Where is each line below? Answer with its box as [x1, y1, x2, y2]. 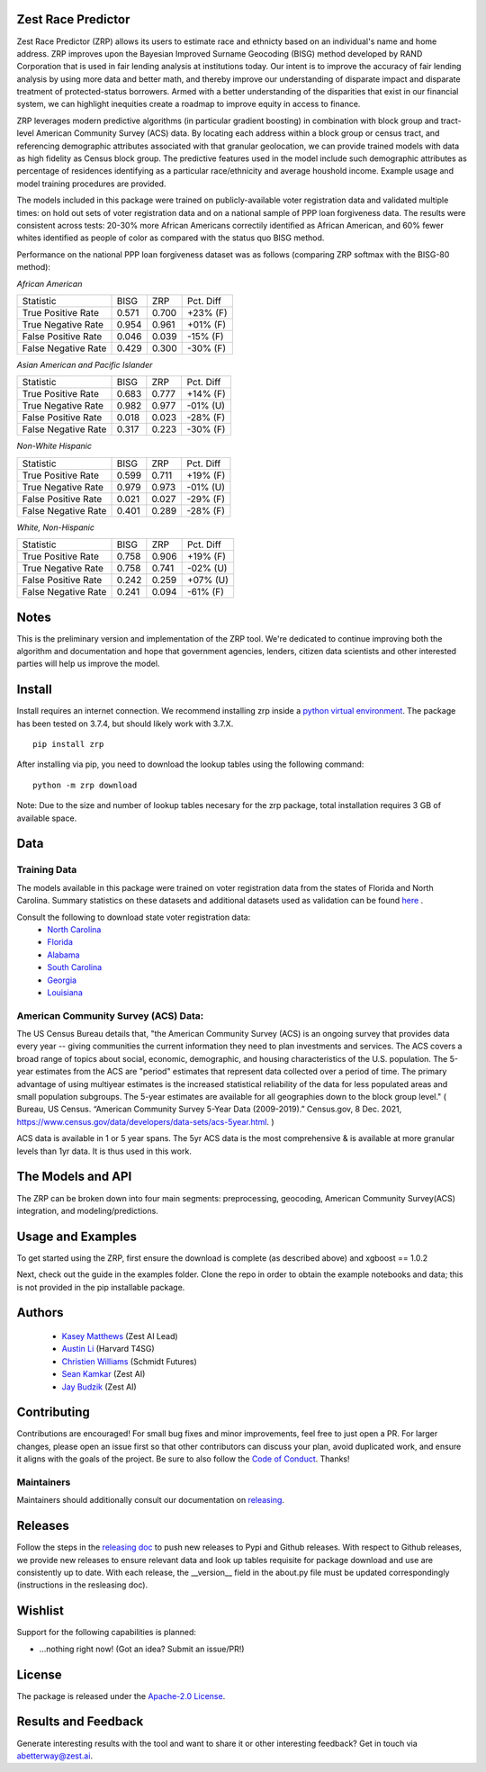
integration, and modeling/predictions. [16, 1205, 159, 1216]
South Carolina [47, 962, 103, 973]
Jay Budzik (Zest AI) [61, 1381, 137, 1392]
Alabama [47, 949, 80, 960]
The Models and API [16, 1169, 132, 1184]
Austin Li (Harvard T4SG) [61, 1344, 155, 1354]
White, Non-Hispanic [16, 522, 94, 533]
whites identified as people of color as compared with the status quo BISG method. [16, 232, 325, 243]
